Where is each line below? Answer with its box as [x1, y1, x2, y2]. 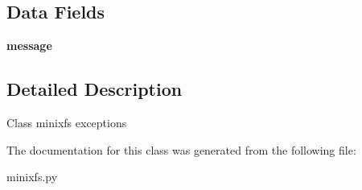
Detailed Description [6, 76, 183, 101]
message [6, 37, 52, 54]
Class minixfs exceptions [6, 114, 127, 130]
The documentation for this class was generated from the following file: [6, 141, 356, 158]
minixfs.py [6, 168, 58, 185]
